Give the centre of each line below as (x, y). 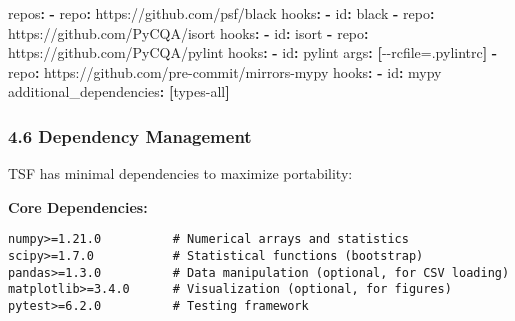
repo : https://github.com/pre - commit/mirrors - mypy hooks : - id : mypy (225, 71)
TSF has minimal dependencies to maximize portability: (180, 173)
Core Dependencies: (78, 206)
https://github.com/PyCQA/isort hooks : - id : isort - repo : (188, 32)
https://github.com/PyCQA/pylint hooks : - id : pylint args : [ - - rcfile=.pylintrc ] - (253, 52)
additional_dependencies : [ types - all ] (119, 91)
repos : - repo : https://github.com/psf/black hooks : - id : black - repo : (221, 13)
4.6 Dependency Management (130, 135)
